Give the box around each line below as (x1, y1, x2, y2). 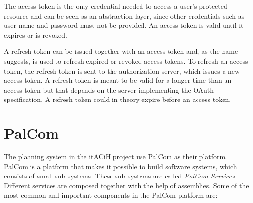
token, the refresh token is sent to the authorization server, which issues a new (4, 65, 240, 76)
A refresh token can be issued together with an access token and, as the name (4, 46, 238, 56)
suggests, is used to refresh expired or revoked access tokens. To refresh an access (4, 55, 248, 66)
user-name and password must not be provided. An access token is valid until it (4, 20, 244, 30)
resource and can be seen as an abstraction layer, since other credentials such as (4, 10, 245, 21)
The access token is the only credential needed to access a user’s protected (4, 1, 227, 11)
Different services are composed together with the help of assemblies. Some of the (4, 180, 249, 190)
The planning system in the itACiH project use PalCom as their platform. (4, 152, 227, 162)
